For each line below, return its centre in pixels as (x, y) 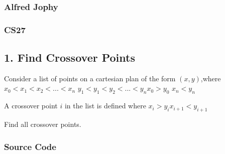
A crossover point (31, 106)
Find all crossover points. (43, 124)
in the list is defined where (105, 106)
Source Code (30, 146)
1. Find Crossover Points (70, 57)
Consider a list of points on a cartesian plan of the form (90, 78)
